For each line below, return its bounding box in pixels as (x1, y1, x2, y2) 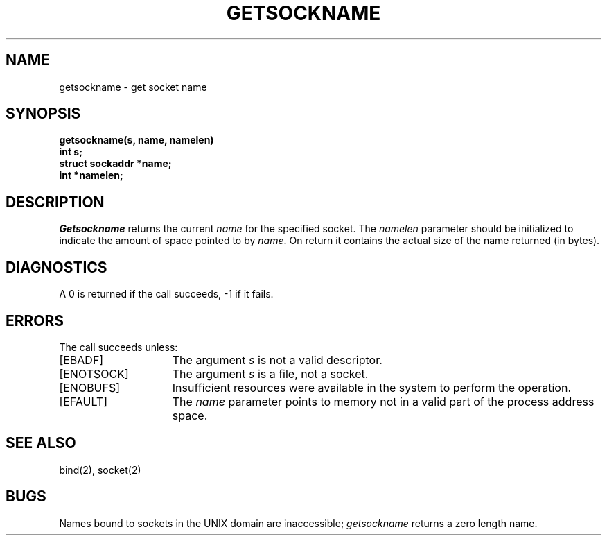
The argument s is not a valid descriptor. (172, 352, 382, 367)
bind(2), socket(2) (59, 463, 141, 476)
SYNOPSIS (6, 105, 81, 123)
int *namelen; (59, 169, 123, 182)
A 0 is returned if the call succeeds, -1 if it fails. (59, 288, 274, 300)
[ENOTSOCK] (59, 366, 129, 381)
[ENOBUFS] (59, 380, 121, 395)
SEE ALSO (6, 434, 76, 452)
